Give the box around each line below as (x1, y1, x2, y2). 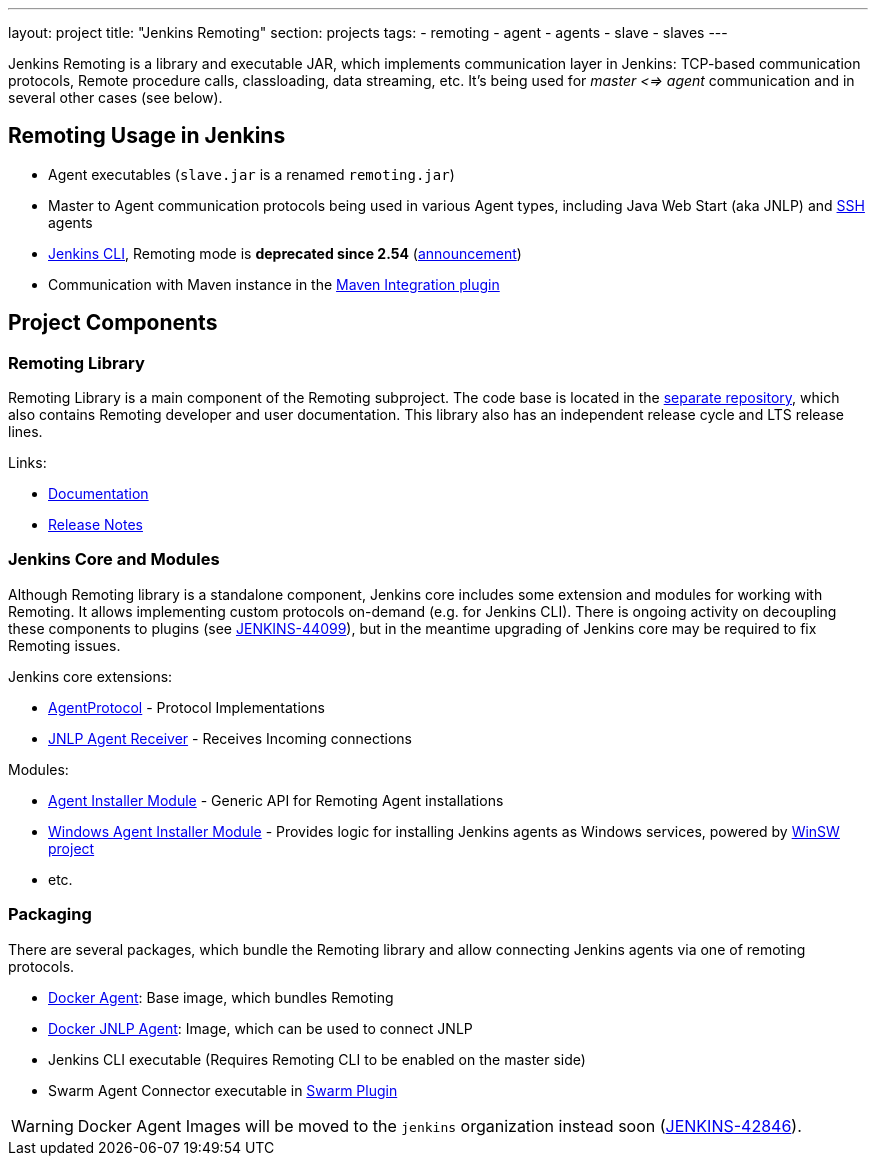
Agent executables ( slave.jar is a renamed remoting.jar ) (48, 165, 455, 183)
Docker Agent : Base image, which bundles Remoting (48, 988, 394, 1006)
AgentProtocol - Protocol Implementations (48, 698, 325, 716)
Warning (11, 1115, 74, 1136)
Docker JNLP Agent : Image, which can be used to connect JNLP (48, 1019, 473, 1037)
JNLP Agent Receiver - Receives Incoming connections (48, 729, 412, 747)
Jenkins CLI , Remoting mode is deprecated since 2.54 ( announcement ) (48, 244, 522, 262)
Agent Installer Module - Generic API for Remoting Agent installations (48, 791, 504, 809)
